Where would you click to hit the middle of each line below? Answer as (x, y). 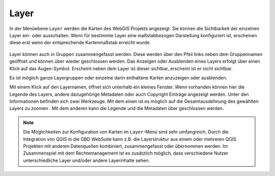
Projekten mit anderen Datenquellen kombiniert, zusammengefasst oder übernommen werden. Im (126, 146)
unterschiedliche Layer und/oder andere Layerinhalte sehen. (87, 160)
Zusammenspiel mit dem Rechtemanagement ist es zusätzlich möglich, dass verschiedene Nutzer (126, 153)
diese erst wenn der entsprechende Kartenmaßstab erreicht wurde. (80, 43)
